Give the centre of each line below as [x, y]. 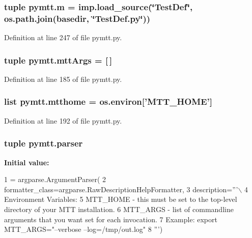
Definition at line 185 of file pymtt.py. [63, 79]
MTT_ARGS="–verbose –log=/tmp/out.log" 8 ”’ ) [83, 229]
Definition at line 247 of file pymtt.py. [63, 37]
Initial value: [27, 162]
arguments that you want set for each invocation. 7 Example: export [111, 219]
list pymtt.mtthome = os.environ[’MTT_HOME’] [108, 101]
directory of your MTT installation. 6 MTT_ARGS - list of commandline [119, 209]
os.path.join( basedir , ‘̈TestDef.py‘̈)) [77, 18]
